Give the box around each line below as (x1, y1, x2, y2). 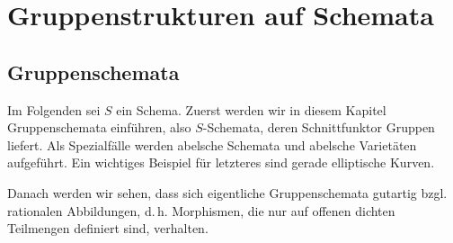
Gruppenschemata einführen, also (7, 118, 191, 137)
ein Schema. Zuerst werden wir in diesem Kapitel (116, 100, 386, 119)
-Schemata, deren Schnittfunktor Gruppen (202, 118, 435, 137)
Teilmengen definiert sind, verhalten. (7, 219, 209, 238)
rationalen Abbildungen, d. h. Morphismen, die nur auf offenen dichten (7, 201, 395, 220)
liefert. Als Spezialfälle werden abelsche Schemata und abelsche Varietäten (7, 135, 417, 154)
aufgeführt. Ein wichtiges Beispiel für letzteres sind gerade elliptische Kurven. (7, 153, 435, 172)
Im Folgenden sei (7, 100, 101, 119)
